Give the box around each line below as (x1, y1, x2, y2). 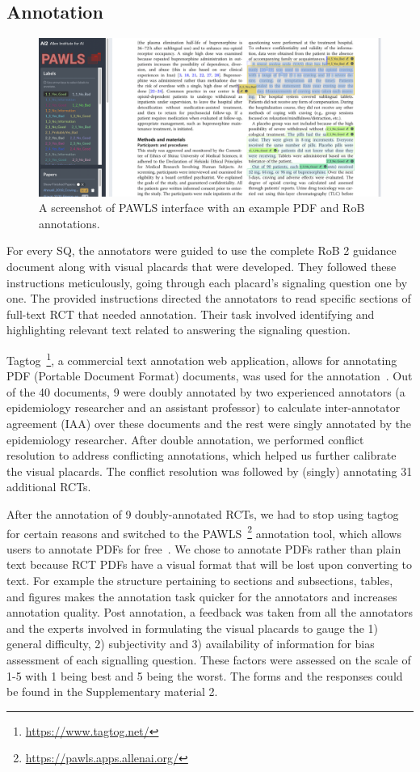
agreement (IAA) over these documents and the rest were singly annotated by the (6, 415, 411, 432)
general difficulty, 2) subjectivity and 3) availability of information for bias (6, 635, 375, 652)
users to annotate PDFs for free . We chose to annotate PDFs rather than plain (6, 540, 401, 557)
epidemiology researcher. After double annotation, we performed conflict (6, 431, 364, 448)
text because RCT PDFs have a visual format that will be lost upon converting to (6, 556, 413, 573)
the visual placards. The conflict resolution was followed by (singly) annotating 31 (6, 462, 413, 479)
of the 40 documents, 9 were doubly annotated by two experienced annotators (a (6, 383, 405, 400)
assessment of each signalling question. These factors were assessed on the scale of (6, 651, 411, 668)
